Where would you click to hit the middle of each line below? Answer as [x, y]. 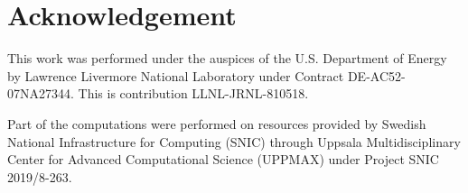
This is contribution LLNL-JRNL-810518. [193, 93]
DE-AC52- [376, 75]
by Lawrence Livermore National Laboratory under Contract [176, 75]
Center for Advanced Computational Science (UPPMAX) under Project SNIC [223, 159]
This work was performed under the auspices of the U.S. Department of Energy [227, 58]
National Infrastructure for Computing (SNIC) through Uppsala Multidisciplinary [234, 141]
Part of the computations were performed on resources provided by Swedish [217, 123]
